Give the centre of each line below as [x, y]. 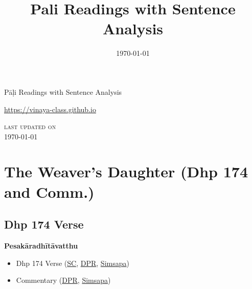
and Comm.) [49, 191]
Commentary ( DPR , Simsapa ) [63, 280]
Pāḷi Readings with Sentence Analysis [63, 91]
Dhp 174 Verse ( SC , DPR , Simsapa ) [73, 263]
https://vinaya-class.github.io [50, 109]
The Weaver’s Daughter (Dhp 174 [126, 171]
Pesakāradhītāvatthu [41, 246]
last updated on [30, 126]
